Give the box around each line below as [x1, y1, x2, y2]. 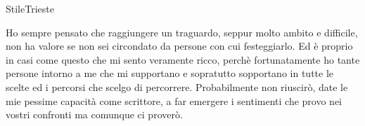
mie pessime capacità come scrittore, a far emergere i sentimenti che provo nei [6, 93, 342, 108]
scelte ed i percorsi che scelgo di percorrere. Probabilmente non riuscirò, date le [6, 79, 348, 94]
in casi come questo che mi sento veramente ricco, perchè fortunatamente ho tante [6, 52, 360, 66]
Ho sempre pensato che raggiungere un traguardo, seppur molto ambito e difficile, [6, 24, 358, 39]
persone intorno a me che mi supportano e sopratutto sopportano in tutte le [6, 66, 334, 80]
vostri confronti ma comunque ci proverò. [6, 107, 183, 122]
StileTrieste [6, 1, 54, 15]
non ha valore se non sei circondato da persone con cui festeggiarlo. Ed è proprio [6, 38, 353, 53]
